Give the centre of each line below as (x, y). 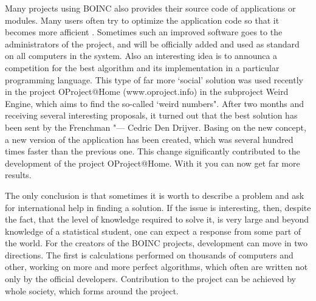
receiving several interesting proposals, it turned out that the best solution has (151, 115)
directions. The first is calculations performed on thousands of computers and (149, 254)
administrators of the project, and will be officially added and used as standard (152, 43)
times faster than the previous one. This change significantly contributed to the (153, 151)
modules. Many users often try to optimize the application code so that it (142, 20)
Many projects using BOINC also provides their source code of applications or (150, 8)
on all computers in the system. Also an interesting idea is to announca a (141, 56)
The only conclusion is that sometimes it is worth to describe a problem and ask (155, 195)
